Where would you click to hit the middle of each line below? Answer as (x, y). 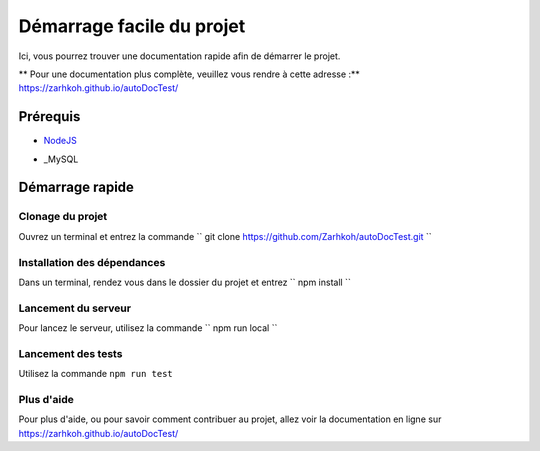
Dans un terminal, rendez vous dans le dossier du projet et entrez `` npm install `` (185, 282)
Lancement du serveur (75, 308)
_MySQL (61, 159)
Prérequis (49, 116)
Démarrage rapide (76, 187)
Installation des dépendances (92, 262)
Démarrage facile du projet (132, 26)
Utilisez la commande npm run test (96, 374)
